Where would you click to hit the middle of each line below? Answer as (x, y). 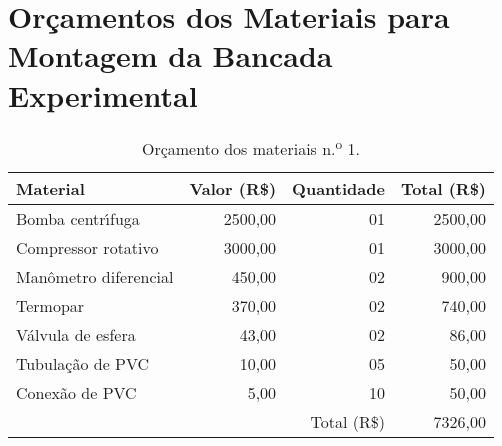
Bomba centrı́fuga (78, 218)
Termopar (50, 305)
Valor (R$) (233, 188)
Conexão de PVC (76, 392)
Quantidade (338, 188)
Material (50, 188)
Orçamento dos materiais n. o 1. (251, 146)
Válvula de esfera (76, 334)
